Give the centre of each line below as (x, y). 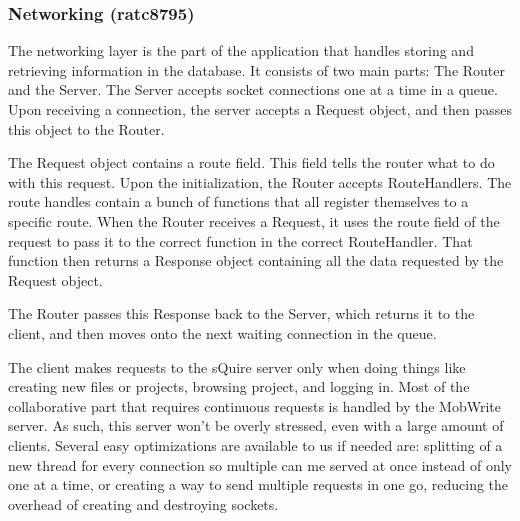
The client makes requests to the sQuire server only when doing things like (237, 366)
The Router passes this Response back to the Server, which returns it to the (241, 313)
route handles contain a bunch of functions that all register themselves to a (238, 201)
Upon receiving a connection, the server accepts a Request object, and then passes (260, 109)
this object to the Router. (86, 128)
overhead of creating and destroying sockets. (143, 503)
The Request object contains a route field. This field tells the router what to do (251, 162)
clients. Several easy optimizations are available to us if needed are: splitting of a (255, 444)
